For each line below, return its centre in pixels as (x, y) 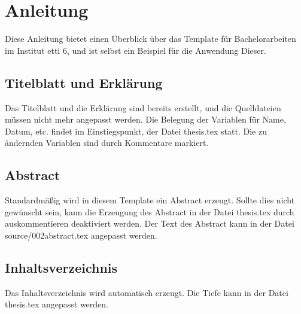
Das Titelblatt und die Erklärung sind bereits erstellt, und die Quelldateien (143, 107)
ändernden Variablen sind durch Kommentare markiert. (107, 143)
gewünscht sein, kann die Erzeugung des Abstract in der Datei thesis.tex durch (150, 211)
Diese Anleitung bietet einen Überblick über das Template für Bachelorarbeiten (150, 39)
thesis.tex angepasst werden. (57, 304)
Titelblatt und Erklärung (84, 82)
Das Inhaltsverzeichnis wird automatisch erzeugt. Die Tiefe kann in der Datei (147, 292)
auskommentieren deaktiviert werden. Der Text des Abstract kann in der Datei (150, 223)
